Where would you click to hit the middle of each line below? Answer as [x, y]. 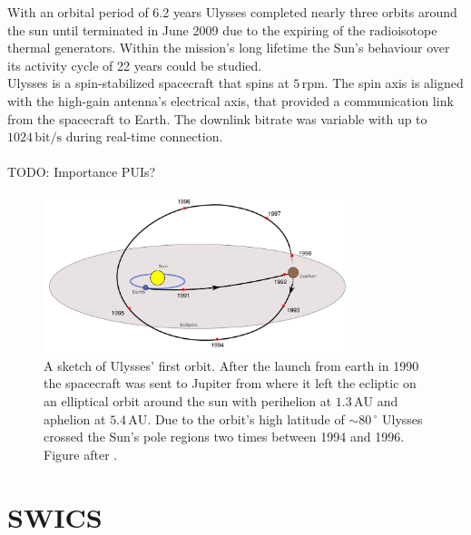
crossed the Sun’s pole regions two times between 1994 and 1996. [224, 437]
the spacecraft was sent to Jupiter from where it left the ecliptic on [230, 383]
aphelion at [75, 418]
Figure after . [81, 454]
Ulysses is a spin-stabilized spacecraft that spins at [148, 83]
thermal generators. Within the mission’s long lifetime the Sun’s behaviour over [229, 48]
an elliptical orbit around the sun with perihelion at [188, 400]
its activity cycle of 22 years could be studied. [135, 65]
